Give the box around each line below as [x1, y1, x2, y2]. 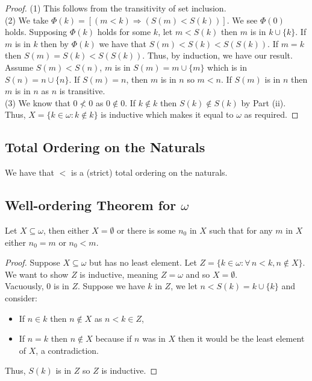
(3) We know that [5, 96, 70, 109]
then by [40, 37, 69, 50]
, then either [43, 223, 89, 236]
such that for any [209, 223, 273, 236]
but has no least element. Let [89, 256, 197, 269]
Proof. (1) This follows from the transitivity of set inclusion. [5, 2, 226, 14]
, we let [170, 280, 198, 292]
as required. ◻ [244, 108, 299, 121]
